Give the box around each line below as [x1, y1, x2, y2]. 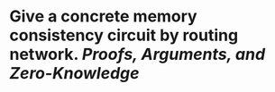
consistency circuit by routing [9, 25, 239, 46]
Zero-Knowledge [9, 63, 140, 84]
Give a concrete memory [9, 6, 197, 27]
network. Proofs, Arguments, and [9, 45, 266, 64]
